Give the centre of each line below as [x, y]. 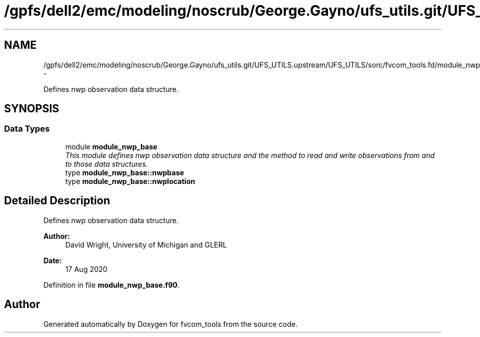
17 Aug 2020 [86, 269]
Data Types [27, 129]
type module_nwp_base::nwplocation [130, 181]
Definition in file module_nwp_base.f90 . [111, 285]
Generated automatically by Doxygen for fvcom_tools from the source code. [171, 324]
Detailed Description [57, 201]
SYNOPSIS [32, 109]
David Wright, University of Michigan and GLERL [146, 244]
